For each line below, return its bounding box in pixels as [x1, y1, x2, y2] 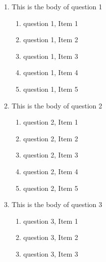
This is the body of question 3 [11, 199, 102, 210]
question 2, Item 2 [23, 133, 78, 143]
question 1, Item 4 [23, 67, 78, 78]
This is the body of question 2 [11, 100, 102, 110]
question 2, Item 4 [23, 166, 78, 176]
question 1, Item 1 [23, 18, 78, 28]
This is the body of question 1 [11, 1, 102, 11]
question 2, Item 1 [23, 117, 78, 127]
